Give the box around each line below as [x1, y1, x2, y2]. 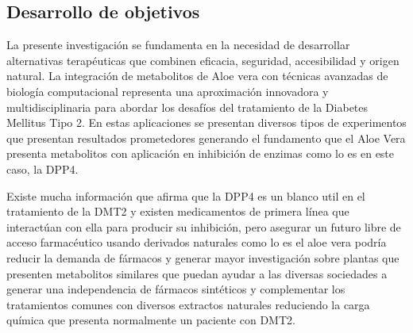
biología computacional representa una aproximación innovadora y [6, 82, 329, 99]
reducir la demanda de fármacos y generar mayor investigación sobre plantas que [6, 249, 399, 266]
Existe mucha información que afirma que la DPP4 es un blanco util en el [6, 187, 365, 204]
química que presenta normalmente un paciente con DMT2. [6, 312, 295, 328]
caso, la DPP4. [6, 160, 79, 177]
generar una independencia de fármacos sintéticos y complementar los [6, 281, 345, 297]
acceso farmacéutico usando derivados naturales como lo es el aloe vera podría [6, 234, 387, 251]
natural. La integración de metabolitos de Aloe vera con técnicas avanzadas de [6, 67, 388, 84]
